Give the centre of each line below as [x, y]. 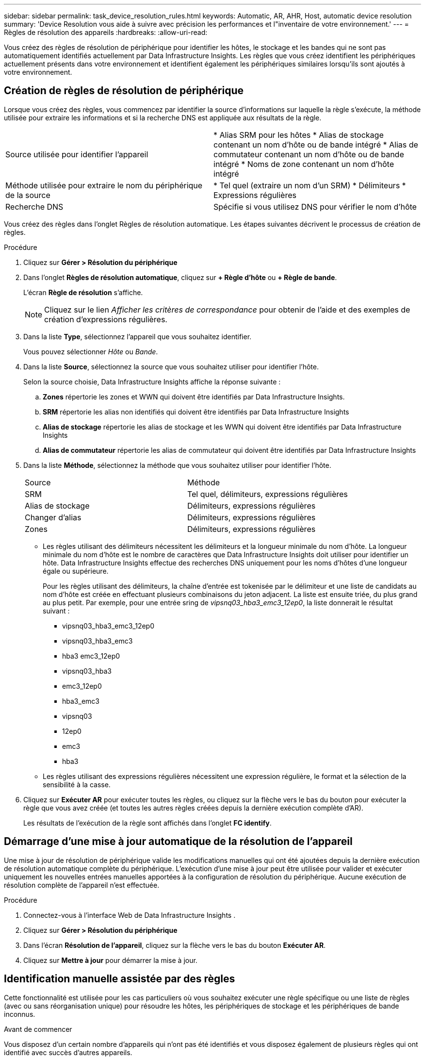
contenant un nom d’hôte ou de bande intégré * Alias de [316, 144]
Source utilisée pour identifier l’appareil [77, 154]
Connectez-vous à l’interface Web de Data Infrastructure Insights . [130, 915]
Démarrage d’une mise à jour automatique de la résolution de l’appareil [178, 842]
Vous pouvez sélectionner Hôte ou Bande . [91, 351]
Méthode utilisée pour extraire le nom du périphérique [104, 185]
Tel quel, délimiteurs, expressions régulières [267, 494]
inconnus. [20, 1014]
